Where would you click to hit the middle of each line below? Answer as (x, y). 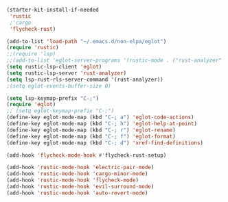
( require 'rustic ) (33, 48)
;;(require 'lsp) (31, 54)
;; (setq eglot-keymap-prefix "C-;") (60, 111)
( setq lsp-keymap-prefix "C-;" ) (53, 98)
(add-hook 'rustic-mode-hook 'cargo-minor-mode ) (77, 174)
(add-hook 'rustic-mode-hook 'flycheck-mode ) (72, 180)
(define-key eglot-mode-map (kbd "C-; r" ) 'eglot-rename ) (91, 130)
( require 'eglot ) (31, 105)
